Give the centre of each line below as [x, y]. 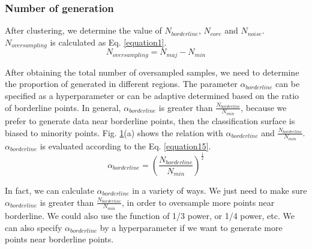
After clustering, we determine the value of [83, 30]
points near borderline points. [59, 239]
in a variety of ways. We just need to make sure [220, 190]
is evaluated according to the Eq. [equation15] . [125, 146]
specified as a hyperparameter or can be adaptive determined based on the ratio [152, 95]
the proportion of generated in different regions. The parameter [121, 84]
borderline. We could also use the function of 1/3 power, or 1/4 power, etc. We [150, 216]
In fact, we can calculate [49, 190]
